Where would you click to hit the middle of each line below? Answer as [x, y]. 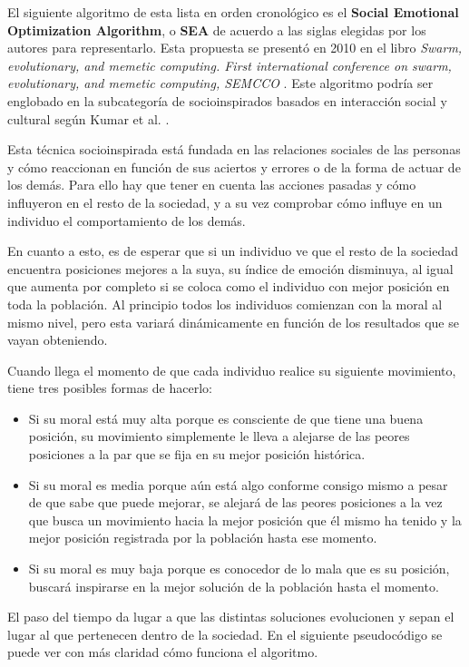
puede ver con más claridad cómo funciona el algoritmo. [163, 652]
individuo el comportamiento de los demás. [127, 220]
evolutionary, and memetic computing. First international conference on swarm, [230, 65]
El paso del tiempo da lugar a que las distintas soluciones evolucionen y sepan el [231, 617]
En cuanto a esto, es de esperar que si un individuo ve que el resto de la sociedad [233, 251]
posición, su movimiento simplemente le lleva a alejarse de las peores [219, 436]
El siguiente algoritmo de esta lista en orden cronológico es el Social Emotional [233, 12]
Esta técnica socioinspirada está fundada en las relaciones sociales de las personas [234, 149]
